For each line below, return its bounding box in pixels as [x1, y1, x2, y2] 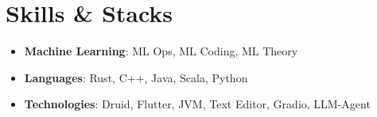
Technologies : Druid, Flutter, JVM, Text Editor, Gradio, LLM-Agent [24, 96, 371, 112]
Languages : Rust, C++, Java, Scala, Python [24, 69, 248, 85]
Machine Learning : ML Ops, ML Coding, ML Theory [24, 43, 298, 59]
